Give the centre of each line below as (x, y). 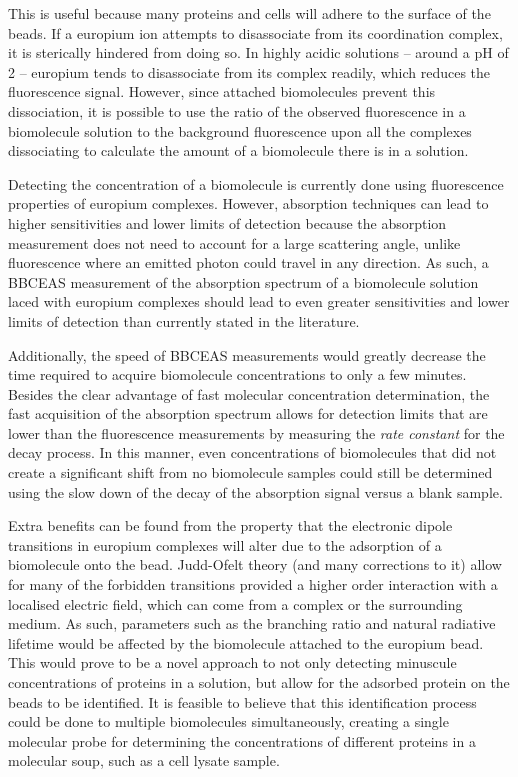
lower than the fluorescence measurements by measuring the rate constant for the (256, 432)
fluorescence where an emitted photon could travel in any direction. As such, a (248, 262)
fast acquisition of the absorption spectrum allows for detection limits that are (248, 413)
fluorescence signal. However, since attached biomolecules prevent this (222, 91)
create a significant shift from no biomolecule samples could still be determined (250, 472)
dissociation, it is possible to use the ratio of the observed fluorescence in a (237, 110)
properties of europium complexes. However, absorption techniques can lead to (248, 203)
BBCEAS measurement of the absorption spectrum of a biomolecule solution (243, 281)
